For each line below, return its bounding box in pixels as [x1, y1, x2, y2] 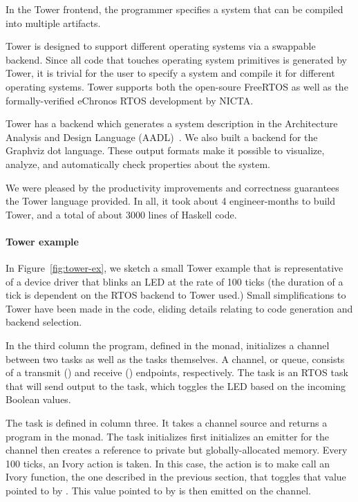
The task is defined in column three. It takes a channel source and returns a [6, 416, 328, 430]
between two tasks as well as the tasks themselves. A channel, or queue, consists [6, 351, 345, 366]
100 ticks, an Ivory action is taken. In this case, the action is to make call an [6, 456, 330, 470]
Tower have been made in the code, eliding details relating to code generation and [6, 301, 353, 315]
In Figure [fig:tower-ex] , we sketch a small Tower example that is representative [6, 261, 343, 275]
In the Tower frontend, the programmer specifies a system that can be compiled [6, 2, 343, 16]
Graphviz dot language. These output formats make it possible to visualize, [6, 143, 325, 158]
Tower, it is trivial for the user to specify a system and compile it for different [6, 66, 335, 80]
